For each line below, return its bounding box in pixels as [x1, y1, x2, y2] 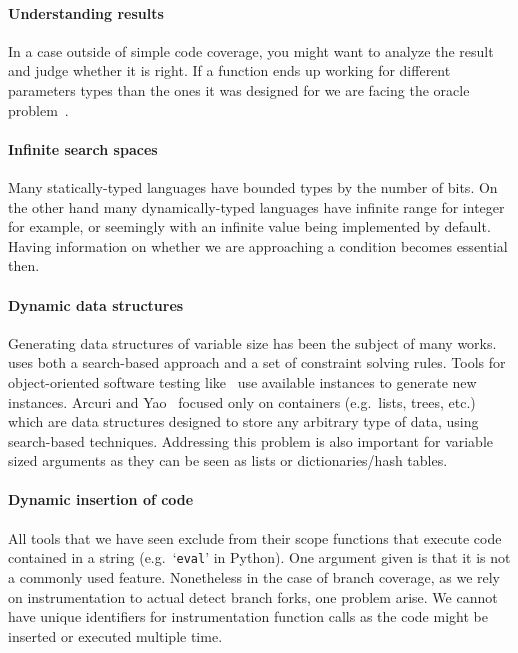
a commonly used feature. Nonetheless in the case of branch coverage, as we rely [8, 566, 501, 587]
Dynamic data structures [8, 294, 184, 315]
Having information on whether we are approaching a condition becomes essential [8, 235, 508, 256]
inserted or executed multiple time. [8, 625, 223, 646]
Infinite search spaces [8, 138, 158, 159]
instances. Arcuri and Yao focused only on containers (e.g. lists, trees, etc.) [8, 391, 476, 412]
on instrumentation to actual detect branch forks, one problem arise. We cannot [8, 586, 498, 607]
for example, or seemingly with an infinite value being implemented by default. [8, 216, 491, 237]
